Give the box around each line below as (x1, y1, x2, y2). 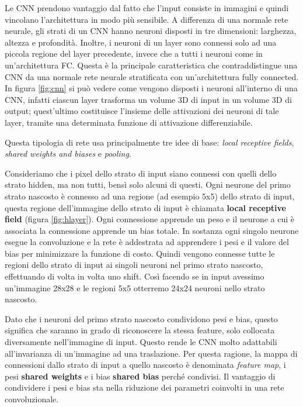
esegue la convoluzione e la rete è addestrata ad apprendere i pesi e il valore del (5, 236, 289, 248)
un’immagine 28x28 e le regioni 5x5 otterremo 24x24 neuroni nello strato (5, 281, 265, 294)
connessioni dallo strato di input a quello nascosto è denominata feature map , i (5, 358, 286, 371)
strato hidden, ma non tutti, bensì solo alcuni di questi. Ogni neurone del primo (5, 178, 291, 191)
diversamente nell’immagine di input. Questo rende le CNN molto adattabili (5, 336, 277, 348)
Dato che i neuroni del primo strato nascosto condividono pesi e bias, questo (5, 312, 278, 325)
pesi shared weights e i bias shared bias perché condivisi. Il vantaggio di (5, 370, 276, 382)
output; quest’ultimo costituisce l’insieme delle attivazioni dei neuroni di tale (5, 105, 279, 117)
